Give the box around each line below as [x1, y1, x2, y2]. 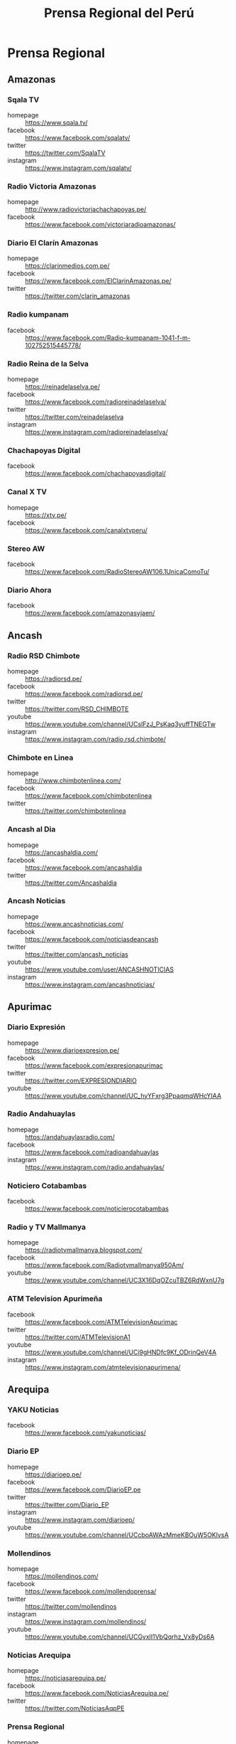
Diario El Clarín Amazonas [7, 238, 99, 248]
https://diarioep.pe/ [25, 1470, 82, 1479]
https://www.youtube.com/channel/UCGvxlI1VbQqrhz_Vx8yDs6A [25, 1632, 215, 1641]
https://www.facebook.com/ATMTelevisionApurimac [25, 1317, 178, 1326]
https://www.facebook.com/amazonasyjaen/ [25, 609, 155, 617]
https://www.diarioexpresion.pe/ [25, 1046, 120, 1054]
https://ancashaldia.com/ [25, 848, 99, 856]
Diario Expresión [7, 1022, 66, 1032]
